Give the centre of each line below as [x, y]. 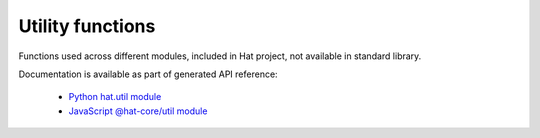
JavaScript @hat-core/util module [138, 111]
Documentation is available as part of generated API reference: [148, 74]
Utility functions [87, 26]
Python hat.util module [115, 97]
